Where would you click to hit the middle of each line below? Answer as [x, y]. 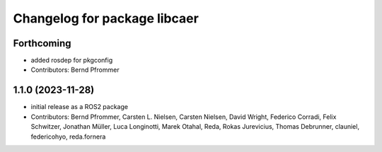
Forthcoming [42, 43]
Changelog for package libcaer [106, 18]
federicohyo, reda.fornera [68, 137]
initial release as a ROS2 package [80, 107]
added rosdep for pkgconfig [72, 61]
